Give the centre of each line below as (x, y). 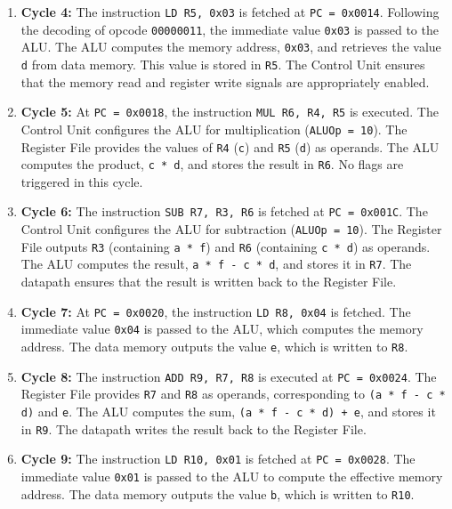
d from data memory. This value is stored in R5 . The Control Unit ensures (223, 64)
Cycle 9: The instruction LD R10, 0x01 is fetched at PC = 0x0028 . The (218, 459)
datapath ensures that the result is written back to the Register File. (209, 282)
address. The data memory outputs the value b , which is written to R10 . (218, 493)
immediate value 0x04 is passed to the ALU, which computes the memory (222, 329)
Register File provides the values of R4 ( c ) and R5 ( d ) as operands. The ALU (230, 146)
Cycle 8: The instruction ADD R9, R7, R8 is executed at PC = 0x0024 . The (229, 376)
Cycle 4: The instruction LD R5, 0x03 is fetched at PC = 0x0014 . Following (230, 12)
